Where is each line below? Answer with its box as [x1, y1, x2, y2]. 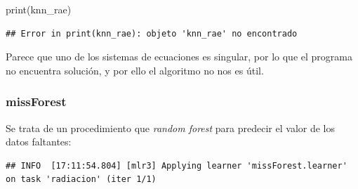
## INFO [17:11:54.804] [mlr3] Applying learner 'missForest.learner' [6, 160, 347, 171]
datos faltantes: [6, 134, 72, 149]
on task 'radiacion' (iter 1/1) [6, 174, 157, 185]
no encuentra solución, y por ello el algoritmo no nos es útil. [6, 63, 264, 77]
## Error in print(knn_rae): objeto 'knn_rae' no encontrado [6, 28, 298, 39]
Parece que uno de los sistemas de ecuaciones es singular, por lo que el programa [6, 49, 352, 64]
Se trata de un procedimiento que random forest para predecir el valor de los [6, 120, 335, 135]
